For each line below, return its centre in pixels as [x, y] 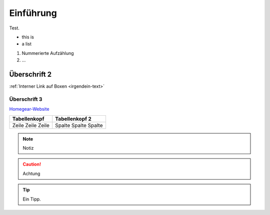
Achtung [31, 173]
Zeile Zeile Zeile [31, 125]
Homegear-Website [29, 109]
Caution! [32, 164]
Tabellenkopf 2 [73, 119]
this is [28, 37]
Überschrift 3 [26, 99]
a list [27, 44]
